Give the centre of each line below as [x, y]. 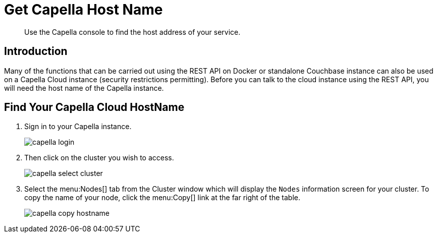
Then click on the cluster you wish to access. [99, 158]
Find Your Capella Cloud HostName [94, 107]
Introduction [36, 51]
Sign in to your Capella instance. [78, 127]
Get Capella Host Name [84, 10]
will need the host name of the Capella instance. [84, 88]
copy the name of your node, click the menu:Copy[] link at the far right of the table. [162, 198]
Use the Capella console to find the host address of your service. [132, 32]
